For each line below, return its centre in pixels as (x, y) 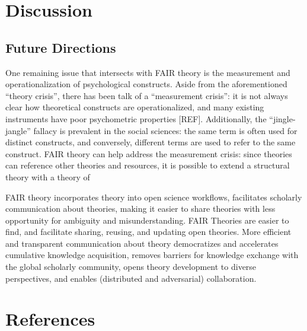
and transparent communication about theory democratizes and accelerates (142, 243)
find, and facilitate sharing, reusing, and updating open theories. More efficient (148, 232)
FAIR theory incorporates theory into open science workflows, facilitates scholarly (154, 197)
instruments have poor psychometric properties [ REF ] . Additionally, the (136, 118)
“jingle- (282, 118)
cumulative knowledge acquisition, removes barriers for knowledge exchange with (152, 255)
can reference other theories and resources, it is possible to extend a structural (148, 165)
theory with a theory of (48, 176)
